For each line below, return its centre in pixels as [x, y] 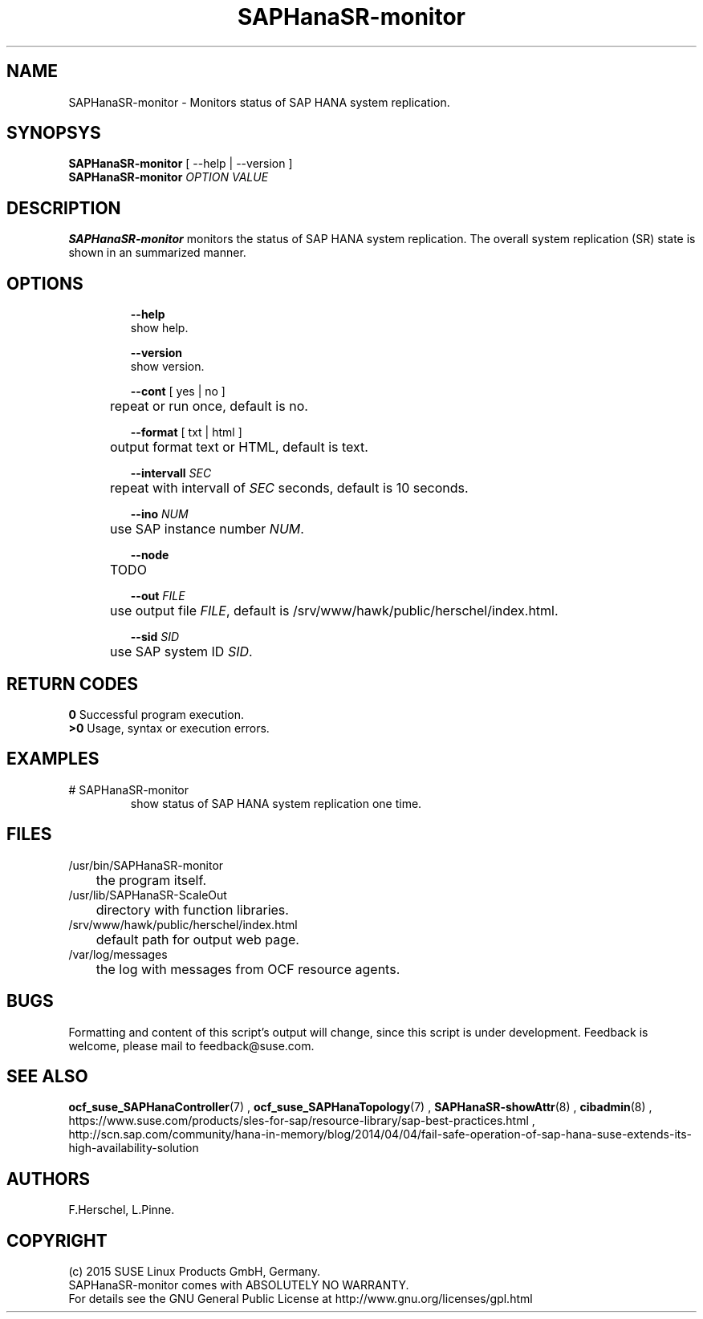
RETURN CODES [73, 684]
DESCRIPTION [64, 208]
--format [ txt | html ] [186, 432]
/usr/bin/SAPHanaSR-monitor [146, 865]
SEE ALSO [47, 1076]
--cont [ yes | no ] [178, 392]
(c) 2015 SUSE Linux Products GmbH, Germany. [194, 1272]
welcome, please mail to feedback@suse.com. [191, 1045]
